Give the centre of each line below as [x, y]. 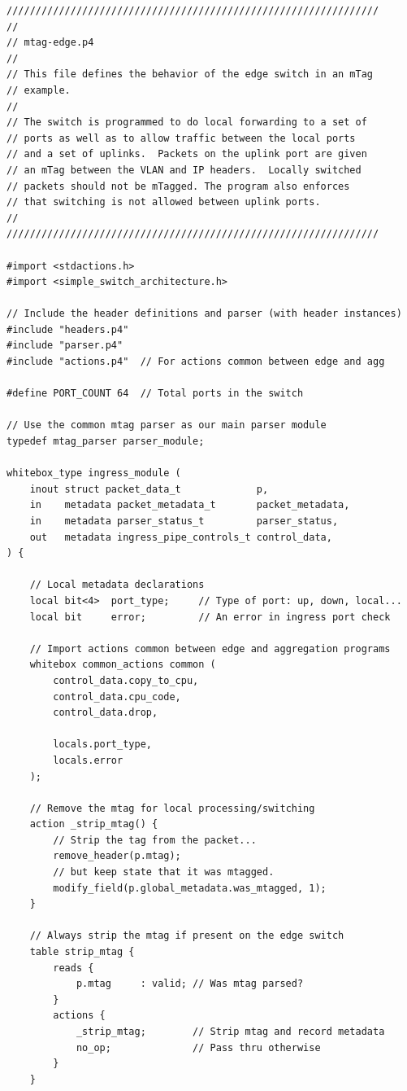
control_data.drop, [106, 713]
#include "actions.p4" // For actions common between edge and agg [196, 362]
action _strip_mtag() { [94, 824]
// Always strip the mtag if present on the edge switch [187, 936]
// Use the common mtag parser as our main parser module [167, 425]
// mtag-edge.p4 [50, 43]
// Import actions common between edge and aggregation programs [210, 648]
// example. [39, 90]
